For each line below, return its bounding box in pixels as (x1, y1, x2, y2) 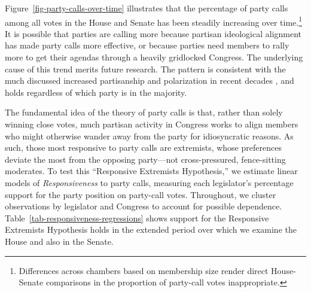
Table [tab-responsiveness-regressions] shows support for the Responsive (5, 211, 269, 224)
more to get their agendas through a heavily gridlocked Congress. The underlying (5, 51, 303, 63)
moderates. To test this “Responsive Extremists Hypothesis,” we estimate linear (5, 165, 298, 177)
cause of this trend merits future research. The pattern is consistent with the (5, 62, 286, 75)
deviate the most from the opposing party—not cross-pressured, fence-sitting (5, 153, 286, 165)
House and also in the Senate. (5, 235, 114, 247)
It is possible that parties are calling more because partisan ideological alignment (5, 27, 302, 39)
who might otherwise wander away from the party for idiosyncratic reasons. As (5, 129, 294, 142)
